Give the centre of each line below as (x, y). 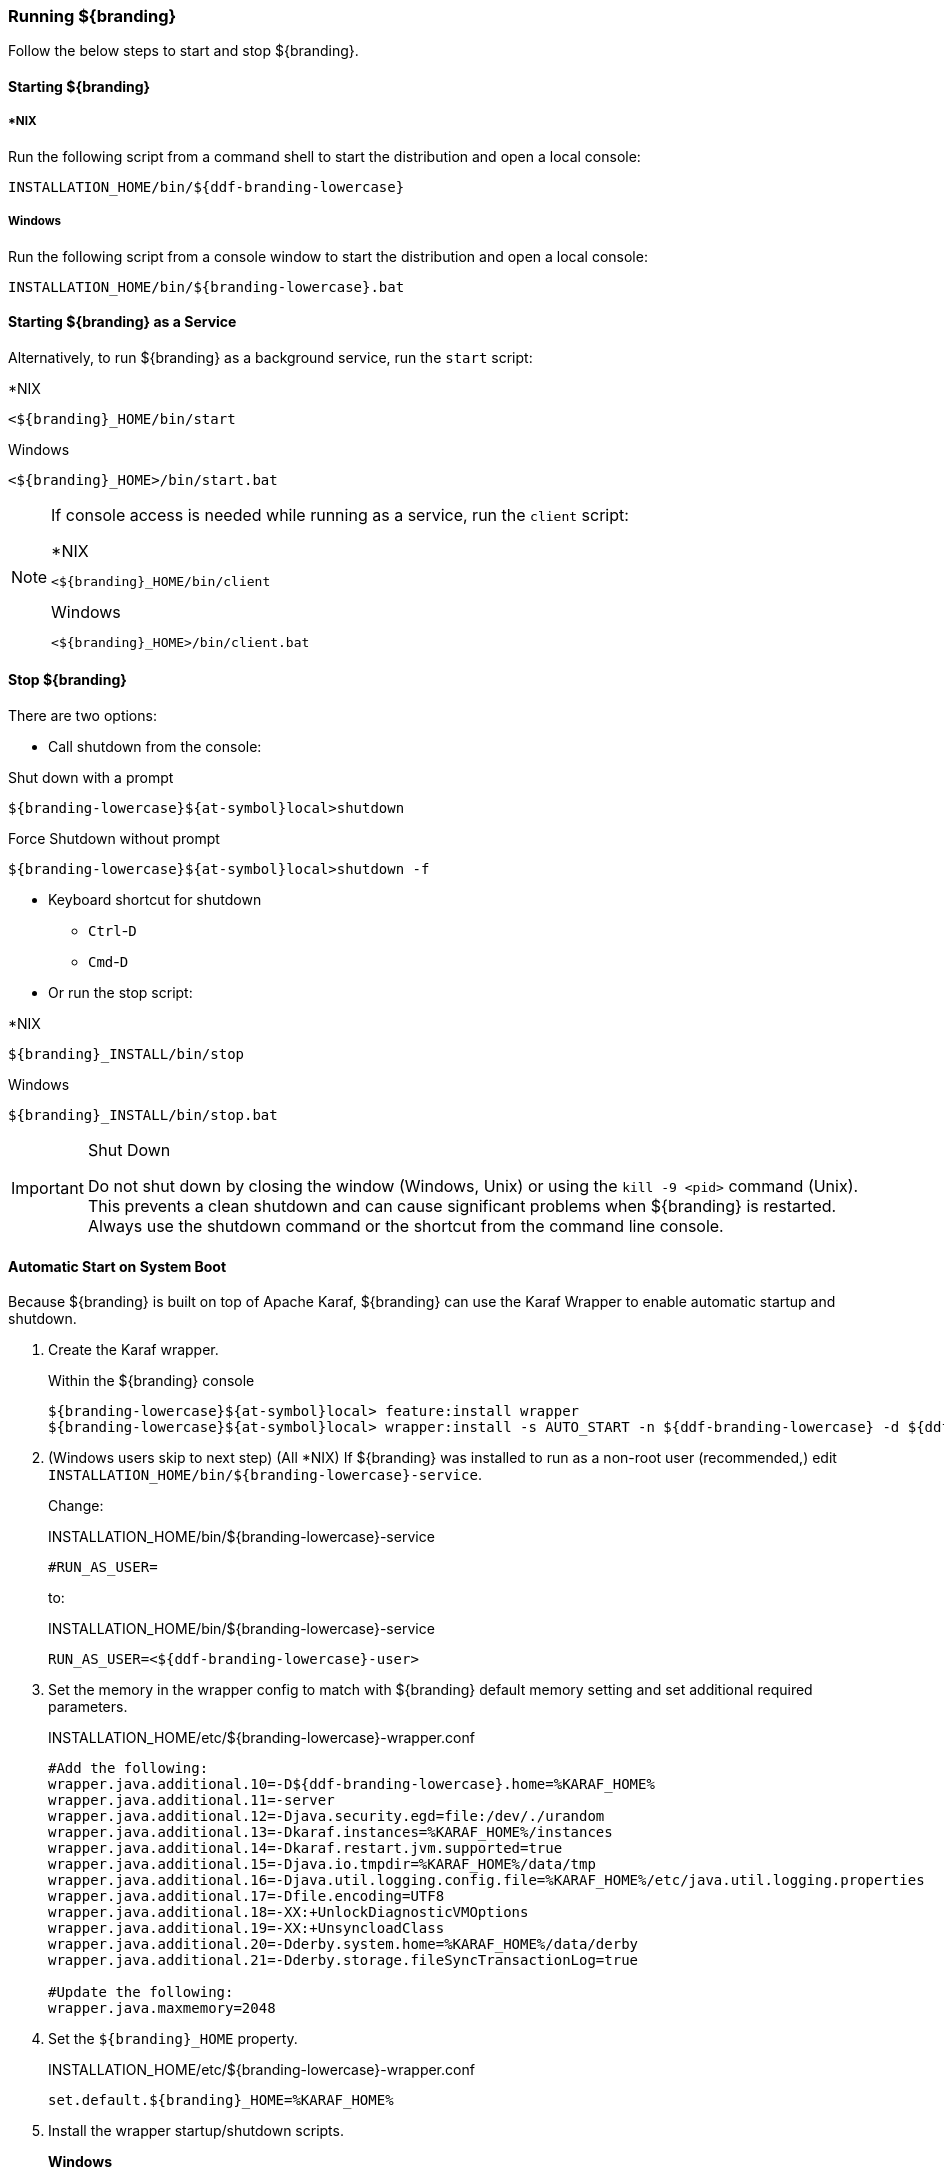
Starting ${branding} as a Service (122, 322)
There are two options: (82, 715)
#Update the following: (141, 1992)
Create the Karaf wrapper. (133, 1350)
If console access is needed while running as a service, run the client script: (340, 514)
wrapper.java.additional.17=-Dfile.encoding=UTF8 (246, 1896)
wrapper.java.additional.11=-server (191, 1800)
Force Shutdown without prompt (114, 838)
